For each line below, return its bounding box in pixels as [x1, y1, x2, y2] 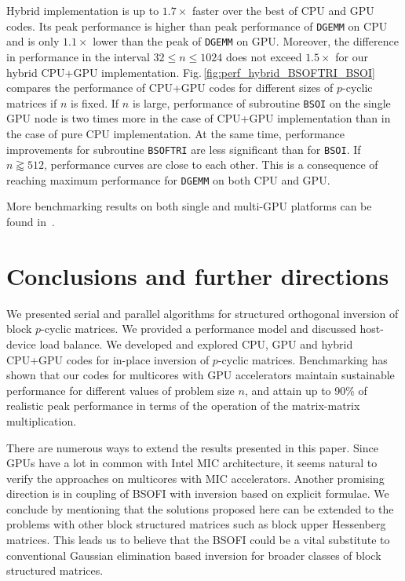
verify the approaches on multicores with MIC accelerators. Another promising [6, 470, 385, 486]
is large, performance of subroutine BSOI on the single [132, 94, 391, 111]
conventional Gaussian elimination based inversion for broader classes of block [6, 546, 381, 563]
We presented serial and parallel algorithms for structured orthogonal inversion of [6, 305, 399, 321]
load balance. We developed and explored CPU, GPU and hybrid [39, 335, 353, 352]
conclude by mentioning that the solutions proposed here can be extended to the [6, 500, 394, 517]
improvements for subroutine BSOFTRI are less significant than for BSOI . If [6, 141, 361, 157]
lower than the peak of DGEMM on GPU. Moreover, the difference [93, 33, 399, 49]
